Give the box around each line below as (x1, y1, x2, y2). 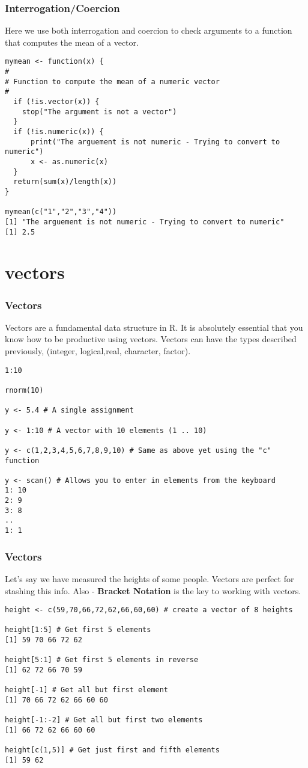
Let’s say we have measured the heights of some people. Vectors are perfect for (5, 572, 294, 585)
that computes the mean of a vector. (5, 35, 139, 48)
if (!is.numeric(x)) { (13, 127, 104, 136)
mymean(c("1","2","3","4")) (5, 207, 117, 217)
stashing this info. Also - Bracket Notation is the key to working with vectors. (5, 584, 301, 597)
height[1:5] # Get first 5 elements (5, 625, 151, 634)
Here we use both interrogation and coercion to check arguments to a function (5, 24, 292, 37)
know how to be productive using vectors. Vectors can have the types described (5, 333, 297, 345)
